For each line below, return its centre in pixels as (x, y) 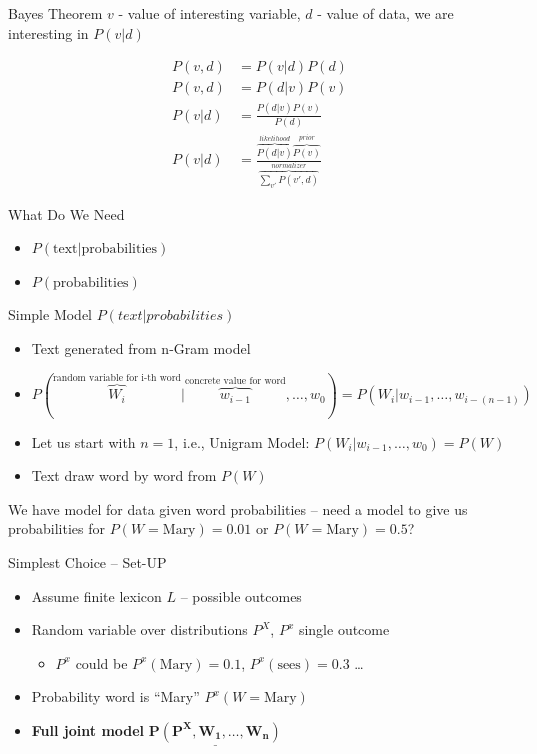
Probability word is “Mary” (115, 696)
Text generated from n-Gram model (141, 348)
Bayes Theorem (55, 13)
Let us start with (83, 441)
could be (101, 662)
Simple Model (50, 314)
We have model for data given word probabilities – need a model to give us (238, 508)
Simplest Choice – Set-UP (87, 561)
